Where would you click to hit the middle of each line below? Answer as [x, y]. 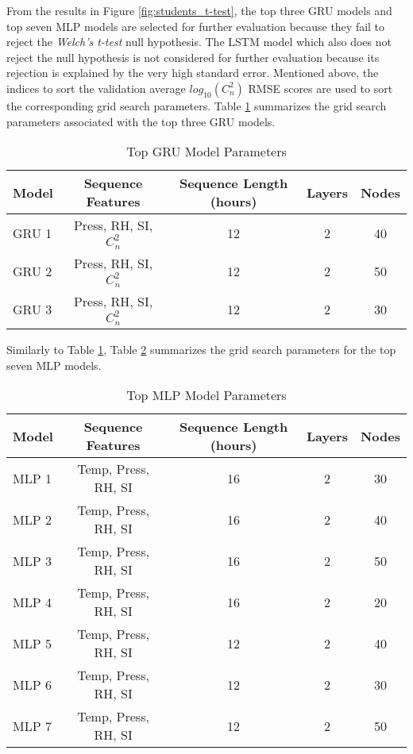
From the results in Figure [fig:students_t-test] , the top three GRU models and [199, 10]
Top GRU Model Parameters [206, 152]
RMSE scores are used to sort [320, 88]
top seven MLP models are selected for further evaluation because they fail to [196, 26]
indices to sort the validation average [96, 88]
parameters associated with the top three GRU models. [141, 121]
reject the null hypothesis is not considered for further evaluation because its [193, 57]
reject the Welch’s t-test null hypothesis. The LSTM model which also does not [199, 42]
